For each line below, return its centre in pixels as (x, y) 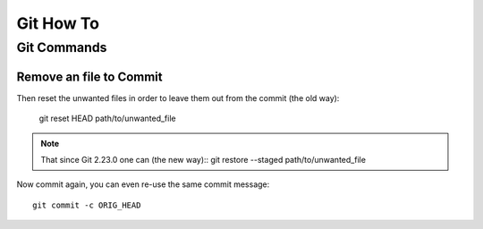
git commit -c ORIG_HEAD (87, 205)
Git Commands (62, 47)
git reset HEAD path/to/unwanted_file (107, 119)
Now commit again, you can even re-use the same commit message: (143, 184)
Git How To (58, 23)
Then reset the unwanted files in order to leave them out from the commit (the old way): (178, 98)
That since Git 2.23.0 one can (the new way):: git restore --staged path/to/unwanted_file (203, 159)
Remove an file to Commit (89, 76)
